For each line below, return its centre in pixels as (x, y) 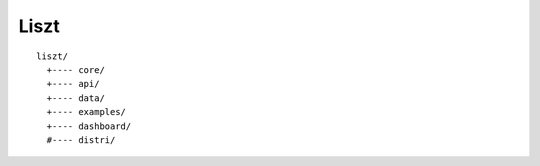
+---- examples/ (86, 112)
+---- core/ (75, 69)
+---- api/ (73, 84)
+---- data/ (75, 98)
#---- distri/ (81, 139)
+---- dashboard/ (89, 126)
